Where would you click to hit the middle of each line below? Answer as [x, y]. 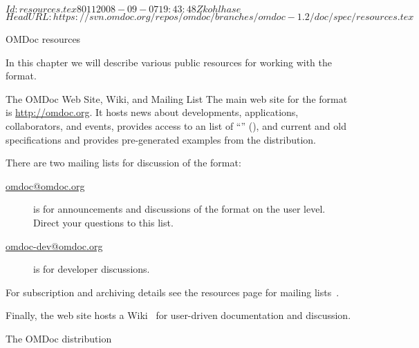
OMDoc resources [43, 39]
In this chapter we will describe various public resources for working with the [169, 62]
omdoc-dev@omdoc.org [54, 245]
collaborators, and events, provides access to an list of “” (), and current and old [176, 125]
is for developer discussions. [92, 269]
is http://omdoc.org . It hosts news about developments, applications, [152, 112]
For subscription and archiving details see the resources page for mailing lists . [173, 292]
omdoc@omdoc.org [45, 185]
